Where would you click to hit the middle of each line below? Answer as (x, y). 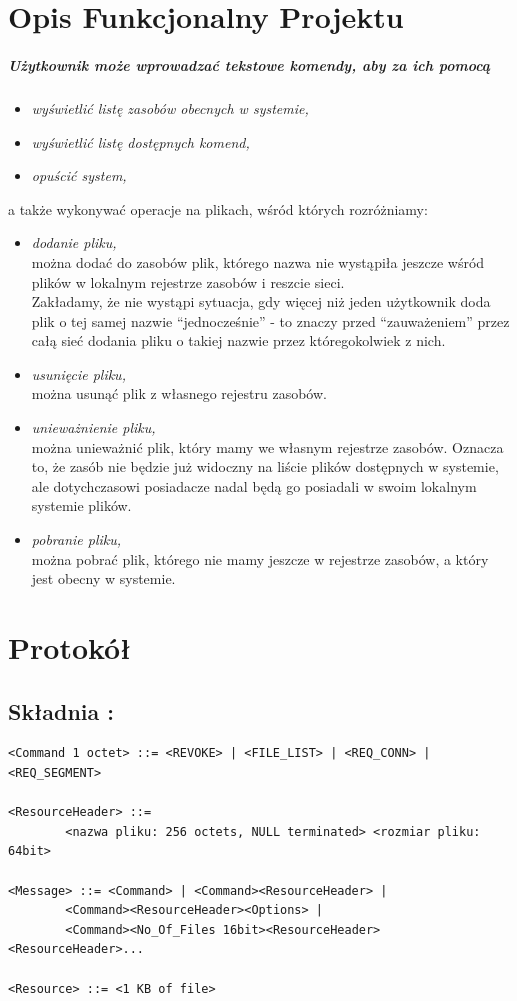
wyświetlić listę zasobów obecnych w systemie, (170, 107)
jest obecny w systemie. (103, 578)
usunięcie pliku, (78, 373)
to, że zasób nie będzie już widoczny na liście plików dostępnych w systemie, (265, 466)
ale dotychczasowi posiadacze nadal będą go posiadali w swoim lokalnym (254, 485)
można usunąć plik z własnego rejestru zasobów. (179, 393)
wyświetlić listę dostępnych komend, (140, 141)
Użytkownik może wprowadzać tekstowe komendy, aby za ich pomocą (249, 64)
